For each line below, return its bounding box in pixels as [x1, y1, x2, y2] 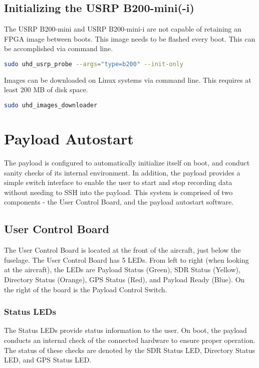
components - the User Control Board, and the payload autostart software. [4, 197, 234, 207]
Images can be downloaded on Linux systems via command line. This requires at [4, 74, 251, 85]
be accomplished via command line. [4, 43, 113, 54]
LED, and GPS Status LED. [4, 354, 92, 365]
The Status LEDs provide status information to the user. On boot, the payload [4, 325, 247, 335]
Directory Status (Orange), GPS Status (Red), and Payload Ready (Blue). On [4, 274, 245, 284]
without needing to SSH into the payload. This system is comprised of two [4, 187, 233, 197]
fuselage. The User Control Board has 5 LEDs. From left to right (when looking [4, 254, 249, 265]
